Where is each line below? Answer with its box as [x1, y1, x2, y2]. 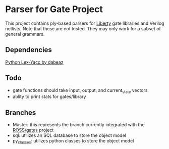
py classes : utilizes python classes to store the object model [12, 138, 134, 145]
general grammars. [5, 31, 45, 37]
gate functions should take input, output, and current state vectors [12, 87, 148, 94]
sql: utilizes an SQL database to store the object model [12, 132, 126, 138]
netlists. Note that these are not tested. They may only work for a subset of [5, 25, 161, 31]
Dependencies [5, 45, 52, 54]
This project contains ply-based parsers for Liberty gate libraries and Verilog [5, 20, 164, 26]
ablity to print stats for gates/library [12, 93, 86, 100]
